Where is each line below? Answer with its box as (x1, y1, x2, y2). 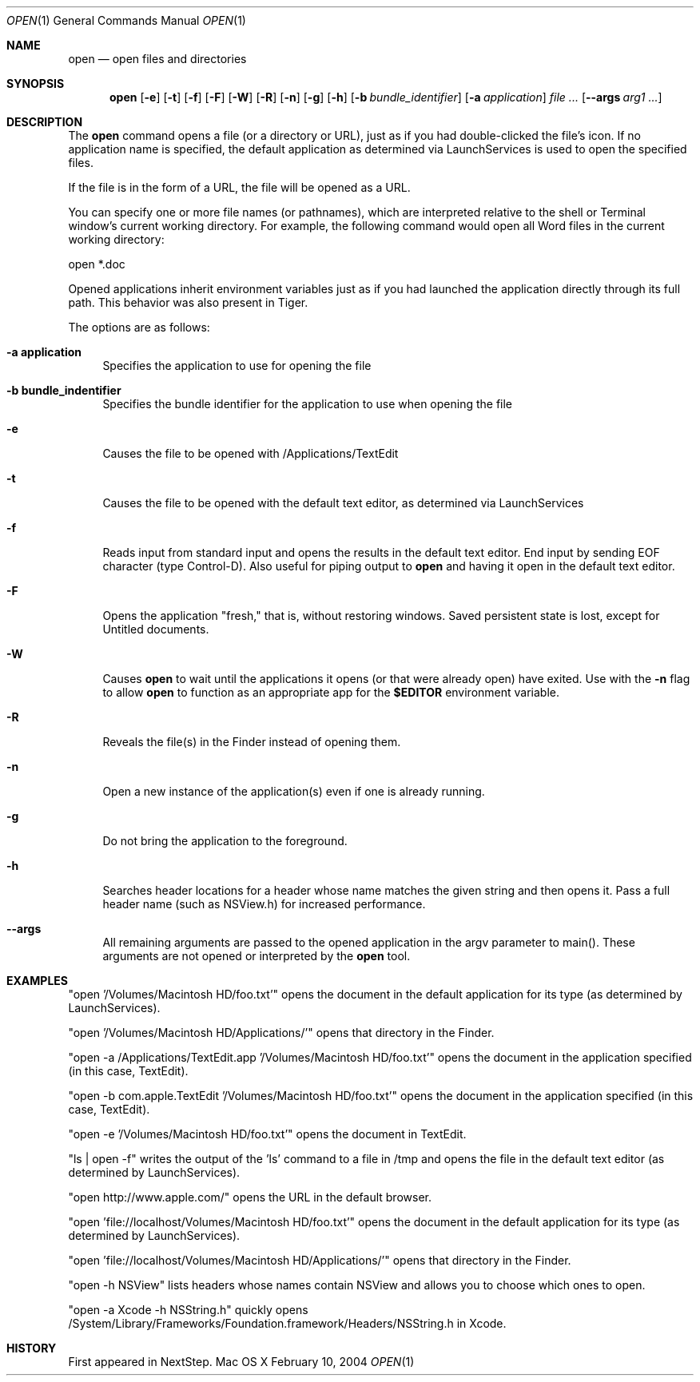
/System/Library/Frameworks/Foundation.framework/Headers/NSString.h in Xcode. (68, 1316, 507, 1330)
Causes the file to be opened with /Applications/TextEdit (102, 447, 399, 460)
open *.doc (68, 257, 125, 271)
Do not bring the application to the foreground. (102, 834, 348, 848)
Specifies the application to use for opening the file (102, 359, 372, 372)
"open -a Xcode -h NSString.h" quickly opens (68, 1303, 308, 1316)
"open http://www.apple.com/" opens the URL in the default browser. (68, 1190, 432, 1204)
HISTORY (6, 1341, 57, 1355)
